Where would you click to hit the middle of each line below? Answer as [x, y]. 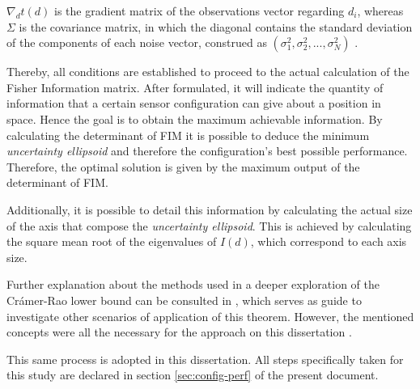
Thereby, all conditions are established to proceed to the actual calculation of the [208, 72]
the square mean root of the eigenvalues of [112, 241]
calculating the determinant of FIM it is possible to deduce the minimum [188, 135]
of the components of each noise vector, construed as [137, 42]
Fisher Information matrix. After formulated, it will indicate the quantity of [195, 87]
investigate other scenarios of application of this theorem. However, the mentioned [210, 316]
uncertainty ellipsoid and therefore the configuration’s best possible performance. [207, 151]
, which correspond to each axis [329, 241]
